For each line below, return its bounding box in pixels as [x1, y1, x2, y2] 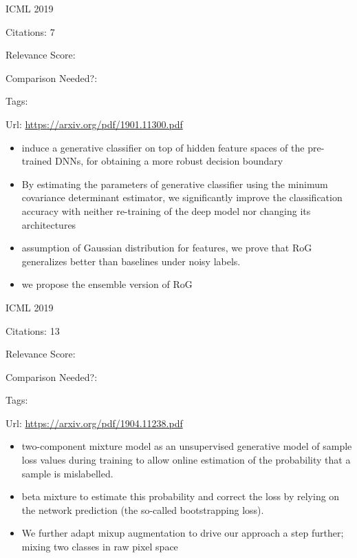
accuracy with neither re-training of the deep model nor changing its [21, 203, 311, 218]
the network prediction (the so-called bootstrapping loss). [21, 502, 264, 517]
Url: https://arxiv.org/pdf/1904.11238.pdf [6, 415, 183, 430]
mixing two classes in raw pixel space [21, 539, 178, 554]
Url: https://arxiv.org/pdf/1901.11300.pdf [6, 116, 183, 131]
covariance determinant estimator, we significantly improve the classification [21, 190, 343, 205]
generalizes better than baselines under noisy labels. [21, 254, 241, 268]
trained [21, 154, 52, 168]
